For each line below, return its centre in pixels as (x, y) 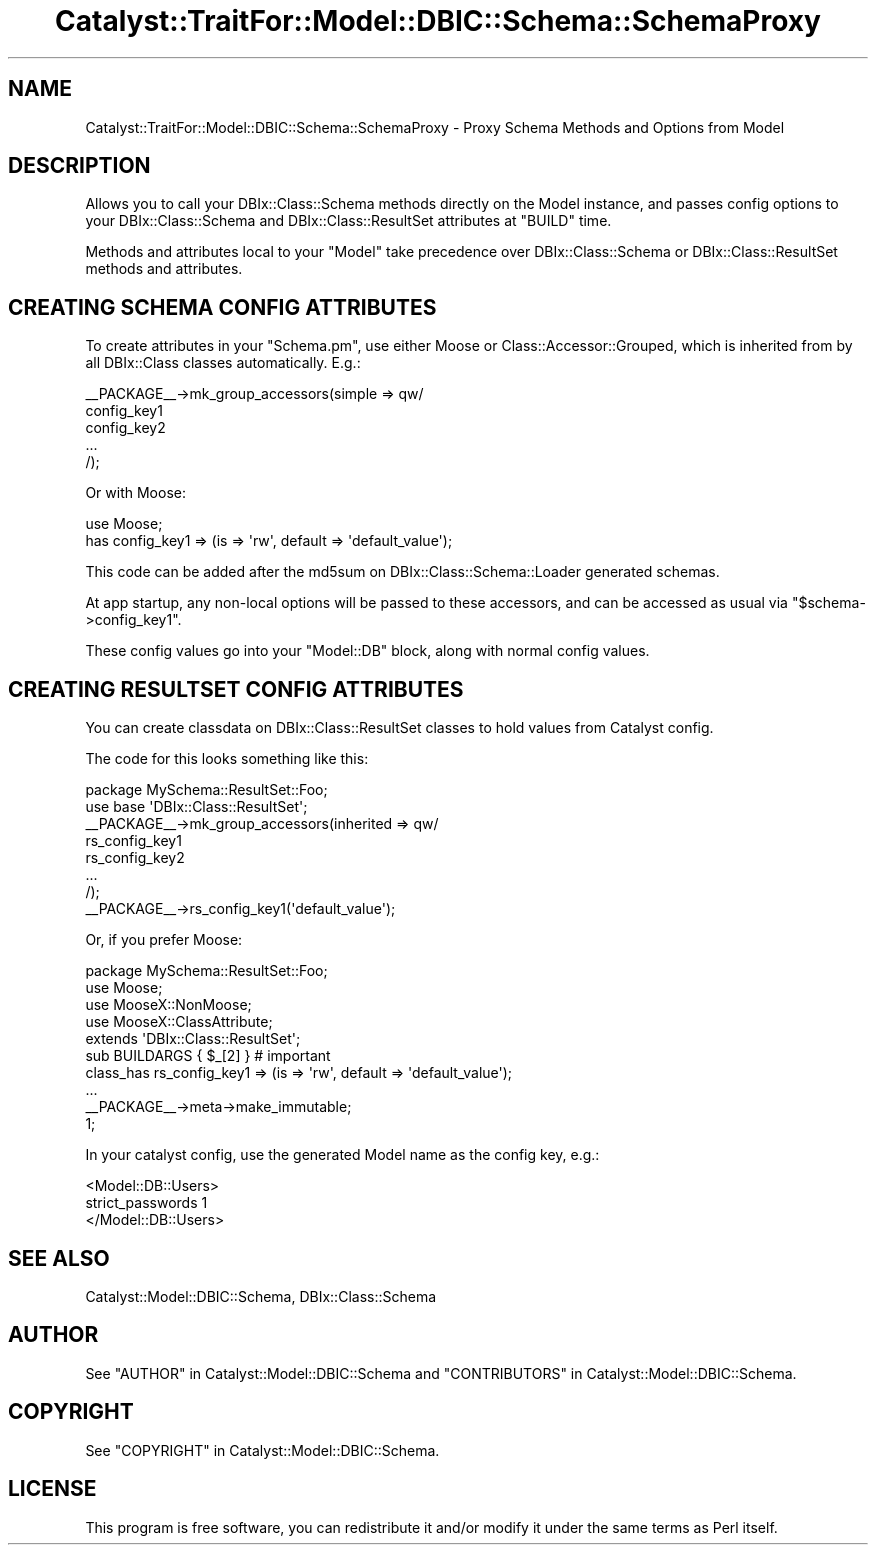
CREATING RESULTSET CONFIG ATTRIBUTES (236, 689)
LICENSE (52, 1489)
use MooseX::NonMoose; (168, 1005)
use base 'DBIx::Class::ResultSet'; (196, 807)
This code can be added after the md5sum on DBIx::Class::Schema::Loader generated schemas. (402, 572)
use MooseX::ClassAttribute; (179, 1022)
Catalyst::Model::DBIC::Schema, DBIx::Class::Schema (261, 1296)
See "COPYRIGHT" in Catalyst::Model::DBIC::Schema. (262, 1450)
